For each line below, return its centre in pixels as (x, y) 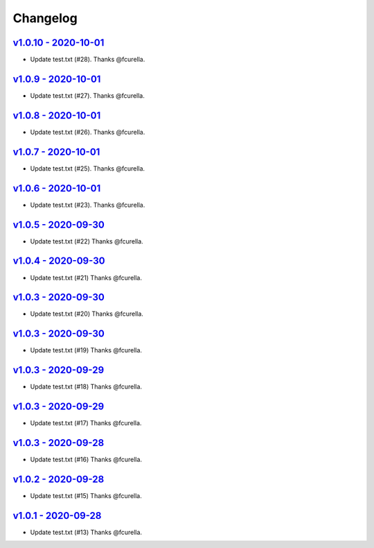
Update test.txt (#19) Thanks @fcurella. (86, 350)
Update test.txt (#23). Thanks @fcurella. (88, 205)
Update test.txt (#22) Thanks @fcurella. (87, 241)
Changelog (45, 18)
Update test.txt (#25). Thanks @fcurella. (88, 168)
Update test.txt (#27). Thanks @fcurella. (88, 95)
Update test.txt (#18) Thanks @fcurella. (86, 387)
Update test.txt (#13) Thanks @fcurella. (86, 532)
